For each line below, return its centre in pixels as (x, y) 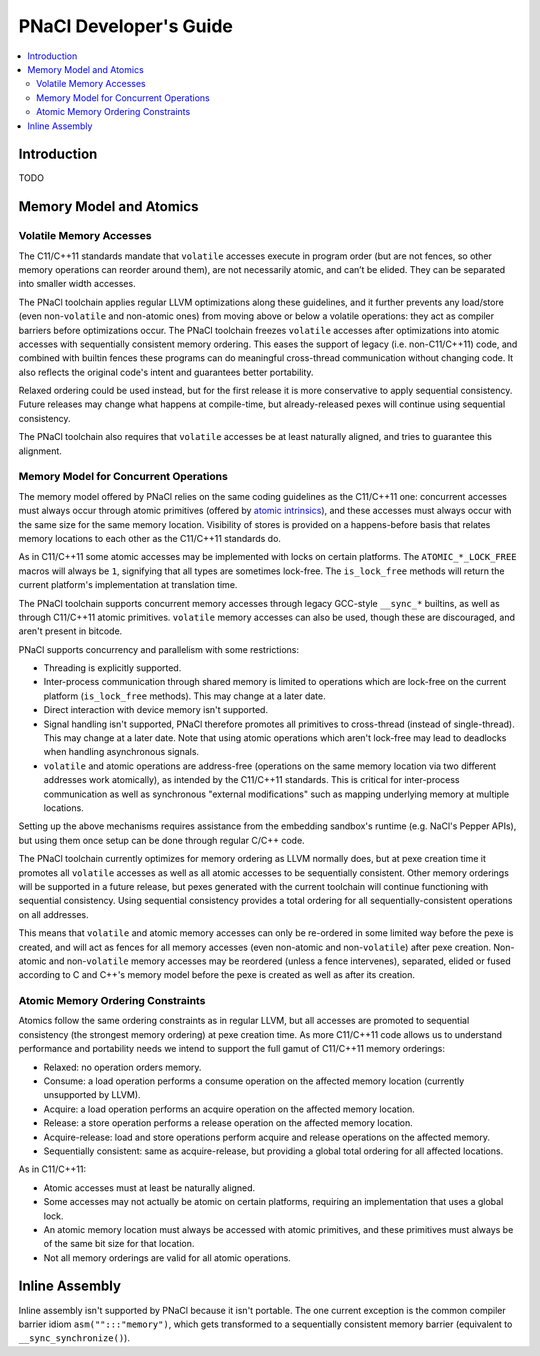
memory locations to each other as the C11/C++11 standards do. (150, 538)
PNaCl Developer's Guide (126, 26)
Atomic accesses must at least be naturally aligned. (149, 1187)
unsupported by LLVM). (92, 1095)
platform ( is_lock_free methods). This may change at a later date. (185, 696)
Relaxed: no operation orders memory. (122, 1067)
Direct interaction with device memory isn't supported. (156, 710)
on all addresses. (53, 914)
